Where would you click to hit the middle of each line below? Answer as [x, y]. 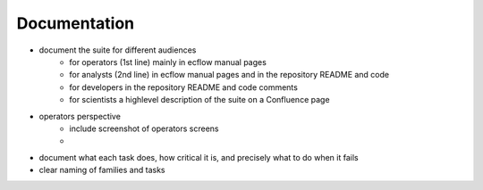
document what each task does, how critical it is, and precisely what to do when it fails [199, 157]
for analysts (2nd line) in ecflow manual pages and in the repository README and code [229, 75]
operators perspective [80, 116]
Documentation [76, 23]
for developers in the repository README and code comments [184, 87]
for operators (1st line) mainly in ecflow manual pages [168, 62]
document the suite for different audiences [118, 50]
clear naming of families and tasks [102, 170]
